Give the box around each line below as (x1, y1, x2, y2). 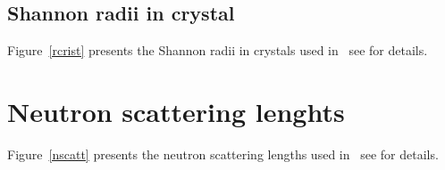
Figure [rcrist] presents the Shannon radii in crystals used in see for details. (7, 41, 428, 60)
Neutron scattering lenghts (7, 93, 345, 129)
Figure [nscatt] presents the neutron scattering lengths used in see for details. (7, 144, 439, 163)
